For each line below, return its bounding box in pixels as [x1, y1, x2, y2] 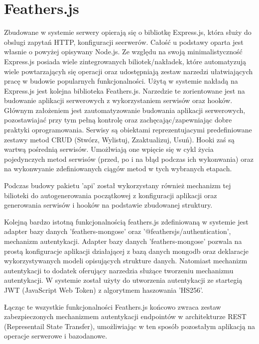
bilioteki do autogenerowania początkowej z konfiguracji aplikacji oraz [4, 190, 217, 200]
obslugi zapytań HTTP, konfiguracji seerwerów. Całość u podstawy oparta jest [4, 36, 244, 47]
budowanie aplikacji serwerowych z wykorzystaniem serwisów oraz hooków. [4, 95, 233, 106]
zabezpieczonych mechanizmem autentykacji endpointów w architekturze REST [4, 311, 247, 322]
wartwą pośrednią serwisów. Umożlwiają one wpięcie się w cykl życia [4, 144, 214, 154]
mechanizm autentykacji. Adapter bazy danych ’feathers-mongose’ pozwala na [4, 236, 242, 246]
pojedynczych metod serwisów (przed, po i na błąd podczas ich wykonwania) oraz [4, 153, 254, 164]
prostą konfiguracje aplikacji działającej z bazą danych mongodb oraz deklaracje [4, 245, 249, 256]
